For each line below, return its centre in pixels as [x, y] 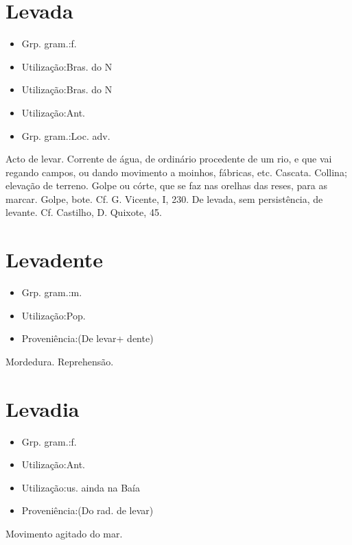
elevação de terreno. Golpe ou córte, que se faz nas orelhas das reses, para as [167, 185]
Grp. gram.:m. [52, 292]
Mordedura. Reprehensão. [60, 361]
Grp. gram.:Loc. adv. [66, 135]
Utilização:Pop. [54, 315]
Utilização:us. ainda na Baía [81, 487]
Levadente [54, 259]
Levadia [43, 408]
